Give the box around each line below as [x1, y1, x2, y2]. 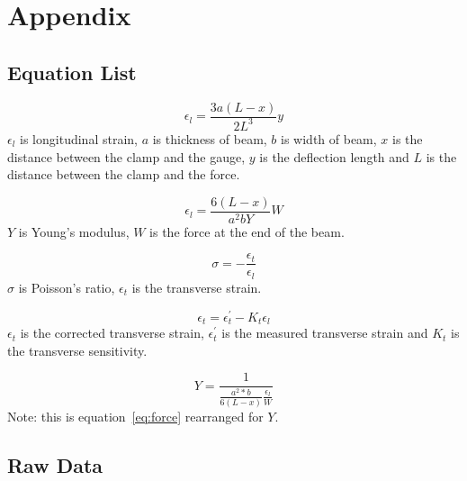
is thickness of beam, [152, 129, 267, 148]
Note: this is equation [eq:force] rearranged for [7, 406, 264, 425]
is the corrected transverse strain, [20, 323, 204, 342]
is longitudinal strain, [20, 129, 138, 148]
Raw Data [7, 450, 103, 478]
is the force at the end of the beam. [149, 222, 345, 240]
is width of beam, [281, 129, 377, 148]
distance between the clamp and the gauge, [7, 147, 246, 166]
